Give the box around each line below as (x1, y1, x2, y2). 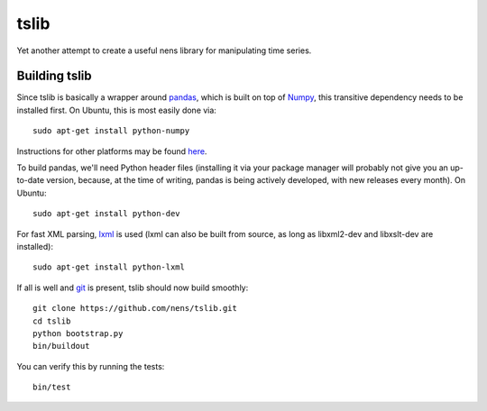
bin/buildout (32, 341, 90, 352)
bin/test (32, 382, 71, 392)
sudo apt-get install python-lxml (32, 262, 185, 272)
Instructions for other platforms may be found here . (16, 145, 207, 157)
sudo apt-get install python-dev (32, 208, 180, 219)
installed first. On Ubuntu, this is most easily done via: (16, 105, 216, 115)
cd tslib (32, 315, 71, 326)
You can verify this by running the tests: (16, 361, 165, 371)
